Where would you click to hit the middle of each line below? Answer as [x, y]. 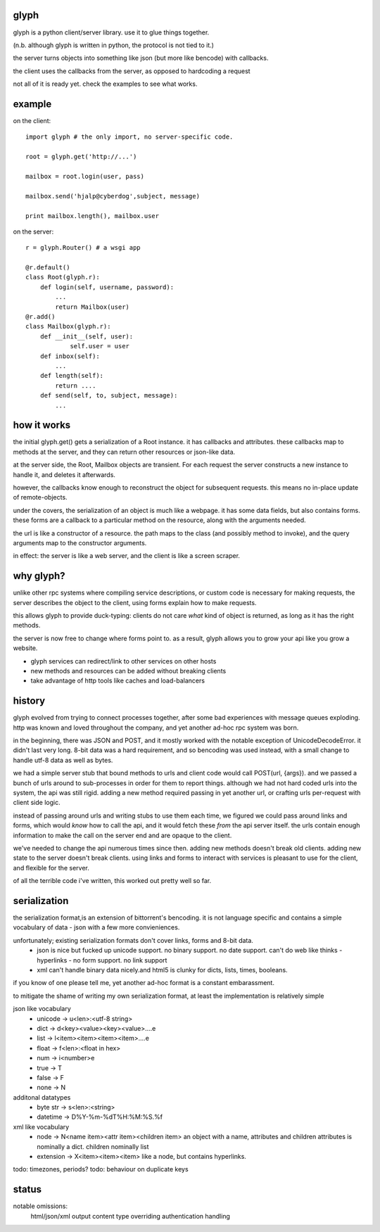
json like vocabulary [42, 1009]
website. [25, 648]
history [29, 701]
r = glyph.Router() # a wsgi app [83, 248]
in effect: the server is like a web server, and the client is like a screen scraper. [127, 556]
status [27, 1189]
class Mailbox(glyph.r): [68, 326]
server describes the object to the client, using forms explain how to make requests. [135, 602]
